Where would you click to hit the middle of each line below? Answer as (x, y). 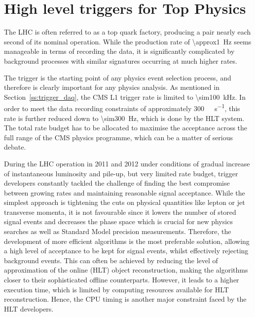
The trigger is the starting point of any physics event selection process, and (118, 77)
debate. (15, 147)
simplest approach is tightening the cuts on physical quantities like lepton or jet (125, 202)
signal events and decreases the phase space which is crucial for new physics (118, 221)
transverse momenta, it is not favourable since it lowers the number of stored (120, 212)
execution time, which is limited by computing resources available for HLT (116, 289)
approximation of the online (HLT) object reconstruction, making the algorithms (126, 270)
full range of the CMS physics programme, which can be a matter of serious (119, 137)
